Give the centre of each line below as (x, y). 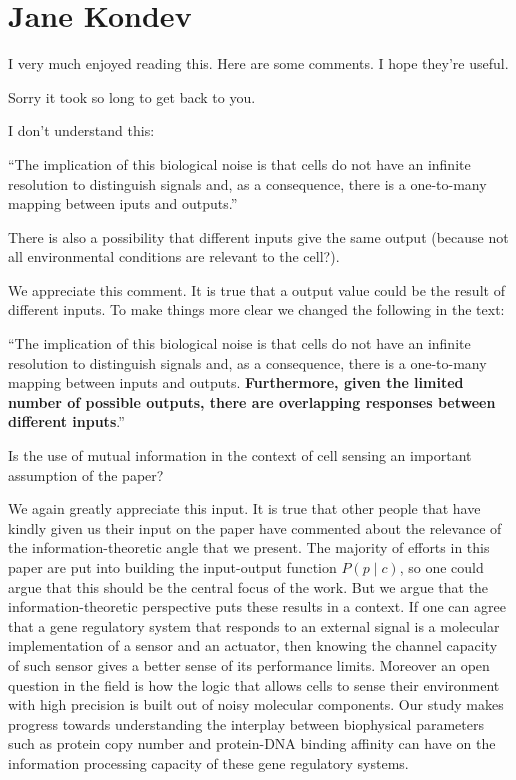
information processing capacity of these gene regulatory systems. (208, 762)
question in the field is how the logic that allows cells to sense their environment (254, 684)
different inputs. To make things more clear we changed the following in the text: (256, 309)
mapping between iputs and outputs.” (123, 203)
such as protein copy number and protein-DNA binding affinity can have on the (252, 743)
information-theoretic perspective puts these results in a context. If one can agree (257, 606)
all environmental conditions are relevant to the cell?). (174, 256)
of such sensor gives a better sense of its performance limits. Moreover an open (249, 664)
